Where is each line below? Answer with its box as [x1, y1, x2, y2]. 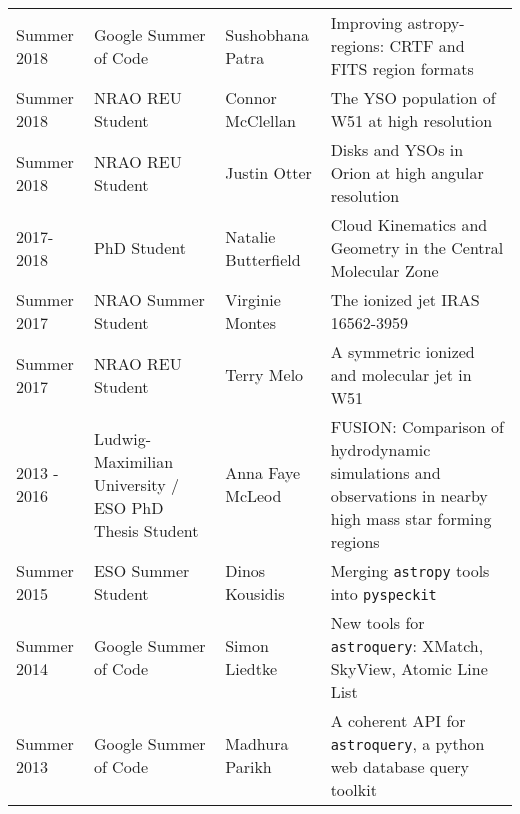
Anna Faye [225, 461, 301, 484]
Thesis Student [93, 518, 199, 542]
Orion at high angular [330, 161, 484, 184]
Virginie [225, 288, 281, 311]
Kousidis [225, 582, 285, 605]
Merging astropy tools [330, 559, 490, 582]
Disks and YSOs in [330, 138, 464, 161]
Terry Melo [225, 363, 304, 386]
